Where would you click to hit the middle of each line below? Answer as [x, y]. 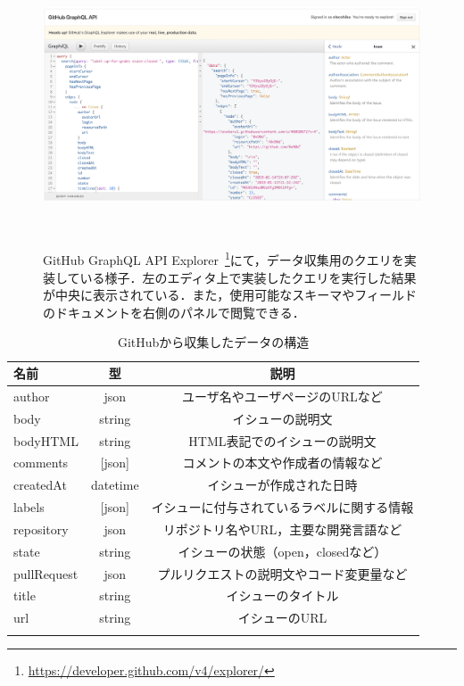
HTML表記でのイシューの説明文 [282, 440]
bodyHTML [46, 440]
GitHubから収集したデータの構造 [213, 342]
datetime [115, 485]
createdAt [40, 485]
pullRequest [46, 573]
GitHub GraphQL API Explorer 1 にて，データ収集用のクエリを [224, 259]
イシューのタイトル [282, 595]
